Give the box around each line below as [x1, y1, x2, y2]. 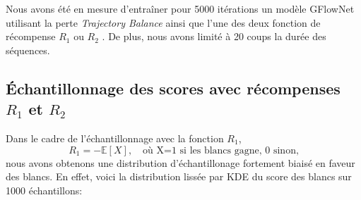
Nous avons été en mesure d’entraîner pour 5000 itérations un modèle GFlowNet [6, 1, 355, 15]
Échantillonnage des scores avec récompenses [6, 77, 341, 99]
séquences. [6, 42, 50, 57]
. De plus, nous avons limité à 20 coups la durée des [102, 29, 326, 44]
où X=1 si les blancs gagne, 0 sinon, [143, 145, 299, 156]
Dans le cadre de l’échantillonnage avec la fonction [6, 130, 224, 145]
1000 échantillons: [6, 182, 83, 197]
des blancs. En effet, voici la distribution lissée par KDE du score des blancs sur [6, 169, 352, 184]
